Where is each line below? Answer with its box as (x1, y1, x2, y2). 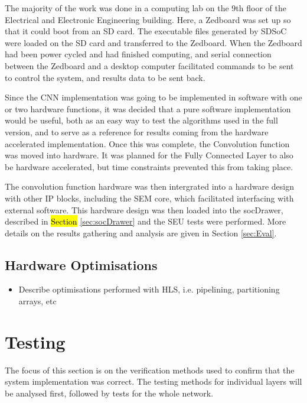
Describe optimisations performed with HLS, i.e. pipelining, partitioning (18, 283, 280, 295)
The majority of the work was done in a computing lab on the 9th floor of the (5, 2, 286, 14)
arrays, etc (18, 295, 57, 307)
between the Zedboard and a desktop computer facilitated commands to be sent (5, 59, 294, 71)
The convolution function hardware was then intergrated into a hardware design (5, 180, 295, 193)
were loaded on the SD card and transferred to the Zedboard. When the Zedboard (5, 36, 302, 48)
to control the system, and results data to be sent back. (5, 71, 205, 83)
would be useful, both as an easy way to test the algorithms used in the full (5, 114, 278, 126)
